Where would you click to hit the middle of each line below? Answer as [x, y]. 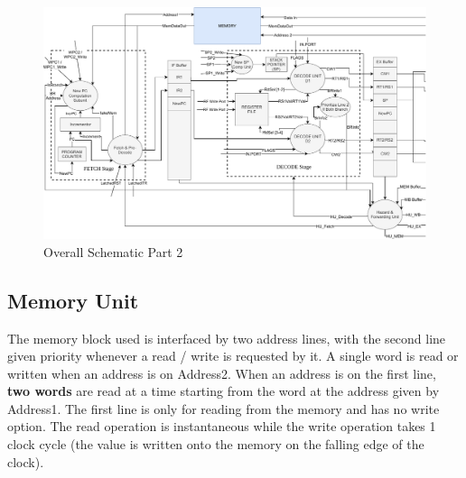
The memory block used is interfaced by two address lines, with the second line [227, 338]
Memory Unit [73, 300]
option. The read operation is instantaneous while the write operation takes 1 [222, 426]
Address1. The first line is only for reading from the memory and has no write [224, 408]
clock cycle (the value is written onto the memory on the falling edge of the [216, 444]
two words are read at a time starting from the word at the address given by [224, 391]
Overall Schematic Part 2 [113, 251]
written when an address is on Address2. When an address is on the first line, [222, 373]
